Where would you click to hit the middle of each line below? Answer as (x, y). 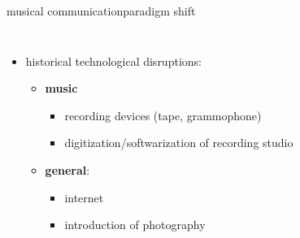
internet (84, 197)
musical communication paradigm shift (101, 11)
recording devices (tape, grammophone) (163, 115)
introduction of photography (135, 225)
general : (67, 169)
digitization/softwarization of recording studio (179, 143)
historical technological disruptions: (113, 61)
